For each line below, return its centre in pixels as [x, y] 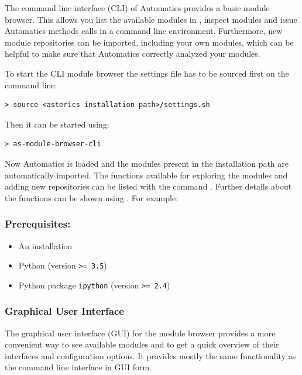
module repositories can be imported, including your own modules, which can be [149, 42]
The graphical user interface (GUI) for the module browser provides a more [140, 333]
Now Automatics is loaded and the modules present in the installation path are [147, 163]
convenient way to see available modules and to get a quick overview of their [142, 344]
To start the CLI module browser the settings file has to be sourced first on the [147, 73]
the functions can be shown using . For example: [92, 197]
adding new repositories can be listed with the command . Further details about [148, 186]
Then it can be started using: [57, 124]
